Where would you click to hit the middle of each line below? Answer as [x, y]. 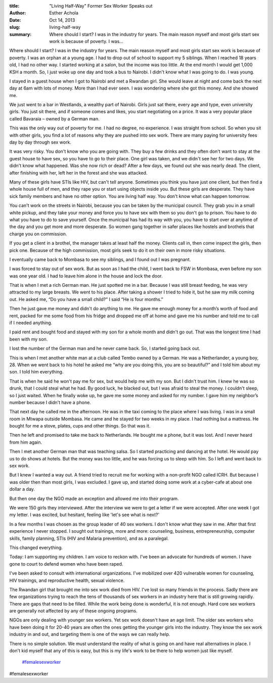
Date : [15, 20]
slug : [15, 27]
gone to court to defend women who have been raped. [66, 564]
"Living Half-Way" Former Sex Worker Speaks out [101, 6]
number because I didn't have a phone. [50, 402]
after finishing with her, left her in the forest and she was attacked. [78, 173]
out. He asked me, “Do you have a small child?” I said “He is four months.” [86, 299]
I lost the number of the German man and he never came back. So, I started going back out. [105, 349]
